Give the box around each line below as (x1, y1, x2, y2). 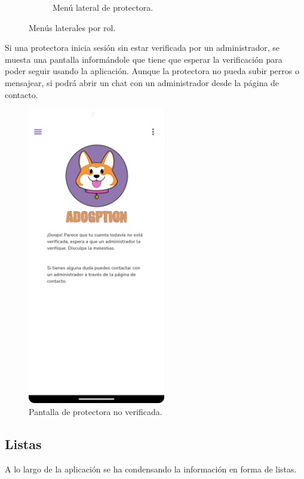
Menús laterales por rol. (29, 21, 116, 33)
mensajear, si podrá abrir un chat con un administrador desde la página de (5, 76, 280, 89)
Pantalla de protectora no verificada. (29, 405, 162, 417)
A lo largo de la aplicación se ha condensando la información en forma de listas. (5, 462, 297, 475)
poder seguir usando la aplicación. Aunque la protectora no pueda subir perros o (5, 65, 299, 77)
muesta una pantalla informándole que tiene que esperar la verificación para (5, 53, 282, 65)
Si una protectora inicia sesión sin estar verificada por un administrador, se (5, 41, 280, 54)
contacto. (5, 88, 38, 100)
